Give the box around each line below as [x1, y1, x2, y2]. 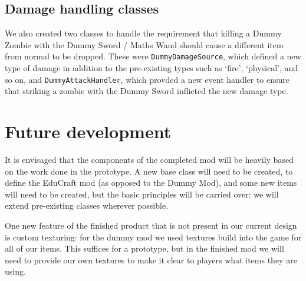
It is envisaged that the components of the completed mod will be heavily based [5, 153, 294, 166]
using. [5, 265, 26, 277]
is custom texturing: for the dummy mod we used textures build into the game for [5, 230, 302, 243]
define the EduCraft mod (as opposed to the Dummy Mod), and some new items [5, 176, 297, 189]
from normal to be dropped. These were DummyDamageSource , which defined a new [5, 50, 301, 62]
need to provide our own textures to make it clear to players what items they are [5, 253, 297, 266]
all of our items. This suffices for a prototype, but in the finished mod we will [5, 242, 284, 255]
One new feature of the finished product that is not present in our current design [5, 219, 297, 231]
